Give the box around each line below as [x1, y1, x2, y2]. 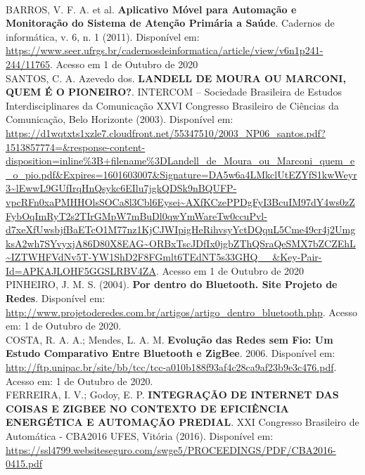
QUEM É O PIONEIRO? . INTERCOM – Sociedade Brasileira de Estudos [6, 84, 342, 99]
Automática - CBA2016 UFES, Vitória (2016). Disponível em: [6, 429, 274, 443]
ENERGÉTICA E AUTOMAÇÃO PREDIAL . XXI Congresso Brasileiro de [6, 415, 359, 429]
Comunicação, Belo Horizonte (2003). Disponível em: [6, 112, 233, 126]
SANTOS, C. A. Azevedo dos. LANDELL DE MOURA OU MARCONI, [6, 70, 346, 85]
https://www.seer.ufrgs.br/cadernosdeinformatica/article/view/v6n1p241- [6, 43, 324, 58]
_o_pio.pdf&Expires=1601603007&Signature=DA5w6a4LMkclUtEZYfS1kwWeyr [6, 167, 357, 181]
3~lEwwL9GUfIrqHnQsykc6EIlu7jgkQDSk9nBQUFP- [6, 181, 237, 195]
